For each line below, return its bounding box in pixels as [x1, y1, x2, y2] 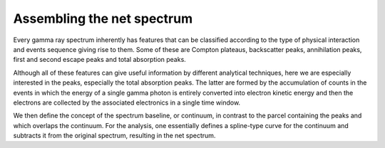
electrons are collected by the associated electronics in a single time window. [13, 98, 241, 107]
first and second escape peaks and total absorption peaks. [13, 55, 187, 64]
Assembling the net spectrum [13, 11, 192, 26]
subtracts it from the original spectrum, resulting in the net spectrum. [13, 132, 216, 140]
